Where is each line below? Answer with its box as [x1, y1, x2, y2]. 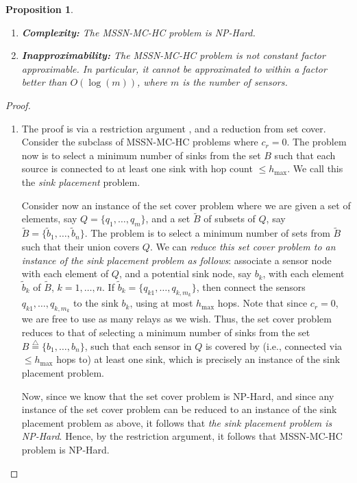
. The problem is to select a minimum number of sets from [84, 226, 330, 240]
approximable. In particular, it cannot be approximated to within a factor [21, 61, 327, 75]
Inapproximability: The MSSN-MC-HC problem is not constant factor [21, 48, 325, 62]
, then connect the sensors [196, 279, 306, 294]
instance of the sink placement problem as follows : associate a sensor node [21, 252, 332, 267]
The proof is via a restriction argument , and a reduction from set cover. [21, 121, 326, 135]
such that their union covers [21, 239, 140, 253]
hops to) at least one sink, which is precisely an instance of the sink [56, 352, 341, 366]
